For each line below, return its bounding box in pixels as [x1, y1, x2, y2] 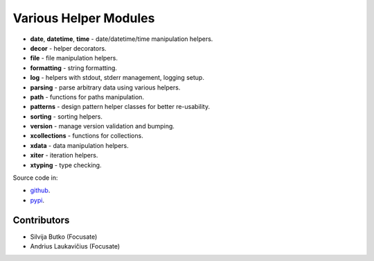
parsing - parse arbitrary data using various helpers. [30, 83, 181, 92]
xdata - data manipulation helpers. [30, 141, 130, 149]
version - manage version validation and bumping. [30, 122, 175, 130]
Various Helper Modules [12, 10, 155, 26]
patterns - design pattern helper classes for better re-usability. [30, 103, 211, 111]
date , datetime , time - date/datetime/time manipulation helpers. [30, 35, 213, 43]
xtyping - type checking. [30, 160, 102, 169]
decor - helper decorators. [30, 44, 107, 52]
